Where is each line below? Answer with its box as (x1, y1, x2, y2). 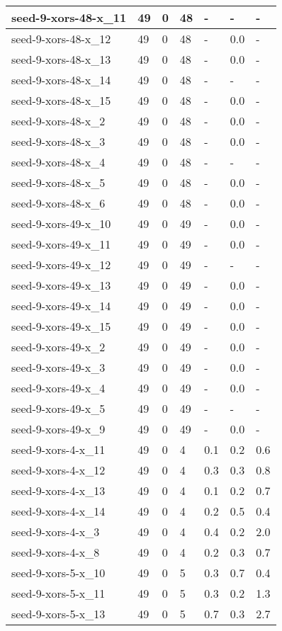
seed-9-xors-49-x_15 (11, 318, 111, 334)
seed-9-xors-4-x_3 (11, 523, 100, 540)
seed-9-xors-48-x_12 (11, 30, 111, 47)
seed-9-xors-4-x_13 (11, 482, 106, 499)
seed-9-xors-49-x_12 (11, 256, 111, 273)
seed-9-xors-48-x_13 (11, 51, 111, 67)
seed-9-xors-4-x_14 (11, 503, 106, 519)
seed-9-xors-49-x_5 (11, 400, 106, 416)
